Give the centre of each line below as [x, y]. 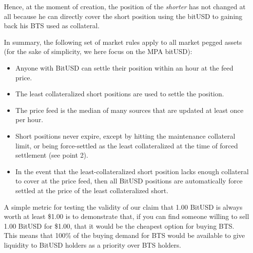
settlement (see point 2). [52, 155]
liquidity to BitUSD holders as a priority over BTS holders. [93, 244]
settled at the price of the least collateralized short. [92, 190]
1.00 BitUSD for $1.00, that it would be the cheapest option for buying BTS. [119, 226]
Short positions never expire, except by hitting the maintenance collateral [125, 136]
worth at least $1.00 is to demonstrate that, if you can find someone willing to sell [126, 216]
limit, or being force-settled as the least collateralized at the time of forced [126, 145]
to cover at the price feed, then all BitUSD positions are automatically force [129, 181]
